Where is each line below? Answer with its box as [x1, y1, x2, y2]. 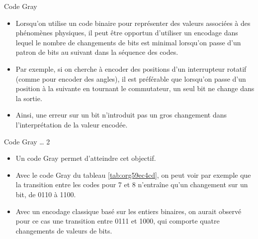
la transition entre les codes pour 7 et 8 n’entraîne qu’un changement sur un [15, 179, 248, 190]
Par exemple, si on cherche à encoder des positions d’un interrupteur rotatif [15, 63, 247, 74]
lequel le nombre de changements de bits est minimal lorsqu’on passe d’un [15, 37, 241, 47]
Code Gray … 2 [4, 136, 50, 146]
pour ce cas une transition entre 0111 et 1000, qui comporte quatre [15, 216, 220, 226]
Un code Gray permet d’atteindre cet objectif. [15, 153, 156, 163]
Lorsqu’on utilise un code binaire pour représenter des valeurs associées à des [15, 17, 251, 28]
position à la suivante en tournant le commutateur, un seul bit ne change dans [15, 83, 255, 94]
